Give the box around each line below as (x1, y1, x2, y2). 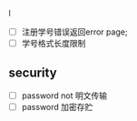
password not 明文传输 (21, 90, 108, 101)
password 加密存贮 (21, 102, 93, 112)
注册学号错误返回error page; (21, 26, 128, 37)
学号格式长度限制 (21, 38, 86, 49)
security (8, 65, 57, 80)
